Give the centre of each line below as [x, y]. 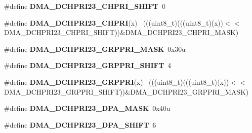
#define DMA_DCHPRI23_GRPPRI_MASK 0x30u [95, 49]
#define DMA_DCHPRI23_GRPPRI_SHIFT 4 [88, 65]
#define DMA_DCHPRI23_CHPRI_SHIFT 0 [85, 6]
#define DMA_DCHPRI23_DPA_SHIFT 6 [80, 124]
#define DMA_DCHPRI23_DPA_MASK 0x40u [87, 108]
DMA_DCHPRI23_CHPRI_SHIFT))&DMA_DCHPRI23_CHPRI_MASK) [121, 32]
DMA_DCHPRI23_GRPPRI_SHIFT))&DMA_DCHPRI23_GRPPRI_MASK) [126, 91]
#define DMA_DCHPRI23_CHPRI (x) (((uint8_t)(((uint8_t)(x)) [114, 22]
